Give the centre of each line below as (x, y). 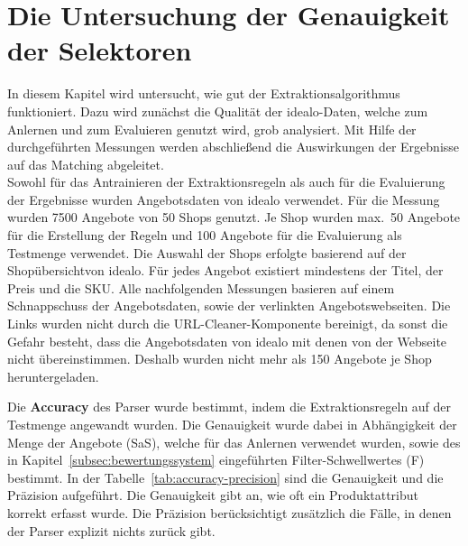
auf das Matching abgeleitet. (86, 164)
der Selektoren (100, 50)
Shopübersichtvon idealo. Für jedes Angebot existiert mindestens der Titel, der (225, 270)
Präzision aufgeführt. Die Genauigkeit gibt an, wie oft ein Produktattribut (213, 495)
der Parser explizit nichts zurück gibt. (111, 530)
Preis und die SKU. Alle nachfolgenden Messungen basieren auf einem (201, 287)
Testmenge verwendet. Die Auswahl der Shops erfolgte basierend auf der (207, 252)
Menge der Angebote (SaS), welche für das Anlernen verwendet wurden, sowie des (234, 442)
